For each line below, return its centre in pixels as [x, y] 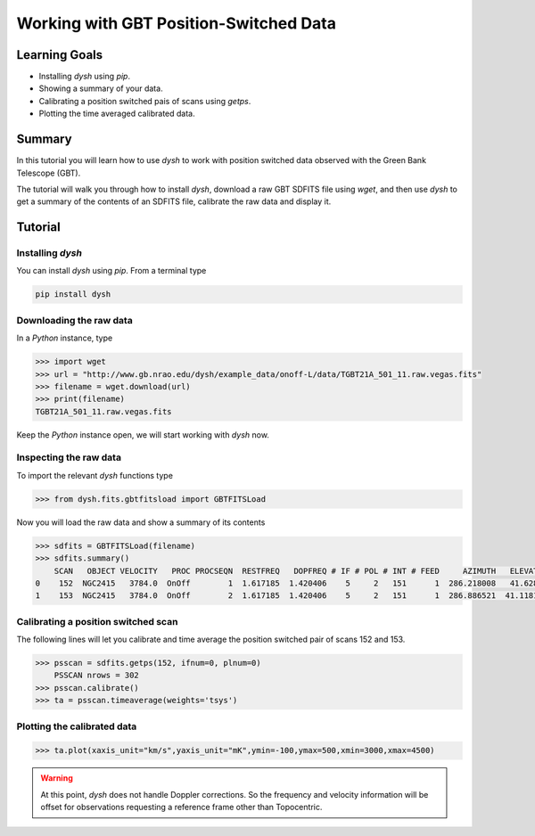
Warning [57, 778]
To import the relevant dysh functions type [95, 475]
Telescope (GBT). [49, 173]
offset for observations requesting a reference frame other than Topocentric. [181, 807]
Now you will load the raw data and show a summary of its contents [141, 522]
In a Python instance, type [65, 338]
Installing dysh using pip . [85, 77]
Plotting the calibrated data [77, 726]
